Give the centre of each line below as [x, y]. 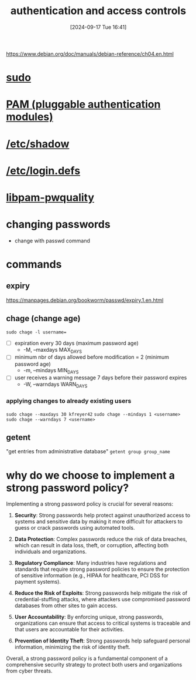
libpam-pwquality [50, 197]
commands [34, 264]
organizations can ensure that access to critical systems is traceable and [102, 623]
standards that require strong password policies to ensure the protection [102, 569]
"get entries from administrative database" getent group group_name [88, 452]
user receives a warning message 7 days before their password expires [101, 378]
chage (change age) [43, 319]
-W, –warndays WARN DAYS [55, 385]
